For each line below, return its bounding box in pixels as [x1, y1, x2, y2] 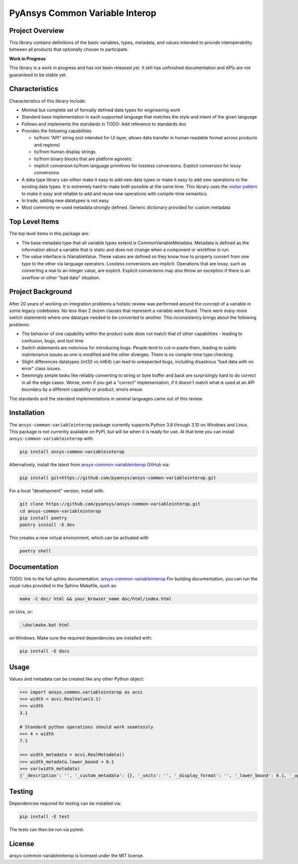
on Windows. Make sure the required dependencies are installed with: [9, 635, 152, 641]
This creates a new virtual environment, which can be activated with [9, 535, 149, 541]
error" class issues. [21, 366, 62, 372]
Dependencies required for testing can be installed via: [9, 800, 122, 806]
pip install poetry [19, 515, 67, 521]
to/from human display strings [34, 149, 96, 155]
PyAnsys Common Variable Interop [9, 7, 156, 18]
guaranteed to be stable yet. [9, 72, 67, 78]
